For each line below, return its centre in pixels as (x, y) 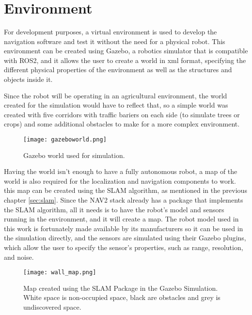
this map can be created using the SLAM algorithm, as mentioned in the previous (126, 190)
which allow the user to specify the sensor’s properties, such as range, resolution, (124, 247)
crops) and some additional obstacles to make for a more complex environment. (122, 124)
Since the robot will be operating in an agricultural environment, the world (116, 95)
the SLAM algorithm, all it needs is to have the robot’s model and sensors (114, 209)
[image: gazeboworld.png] (65, 139)
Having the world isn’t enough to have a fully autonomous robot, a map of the (121, 171)
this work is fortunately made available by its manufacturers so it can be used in (124, 228)
